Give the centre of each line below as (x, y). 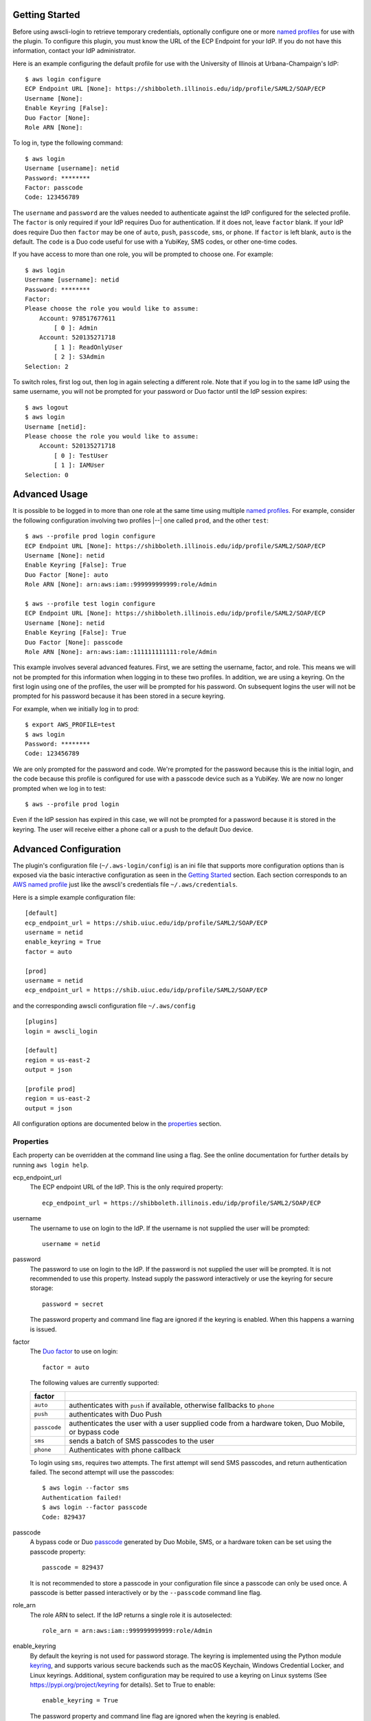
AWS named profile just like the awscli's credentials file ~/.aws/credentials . (125, 885)
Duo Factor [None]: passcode (74, 642)
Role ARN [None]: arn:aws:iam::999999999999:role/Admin (121, 584)
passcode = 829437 (73, 1567)
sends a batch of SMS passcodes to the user (142, 1441)
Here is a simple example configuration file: (74, 897)
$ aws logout (47, 407)
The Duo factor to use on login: (74, 1351)
